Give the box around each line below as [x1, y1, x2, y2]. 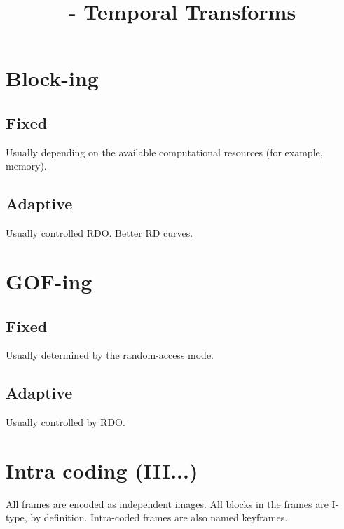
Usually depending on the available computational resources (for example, [6, 144, 323, 159]
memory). [6, 158, 47, 173]
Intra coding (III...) [6, 455, 198, 484]
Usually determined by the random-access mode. [6, 348, 214, 362]
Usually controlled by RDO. [6, 415, 125, 430]
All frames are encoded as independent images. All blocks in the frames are [6, 496, 329, 511]
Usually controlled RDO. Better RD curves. [6, 226, 193, 240]
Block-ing [6, 64, 99, 92]
